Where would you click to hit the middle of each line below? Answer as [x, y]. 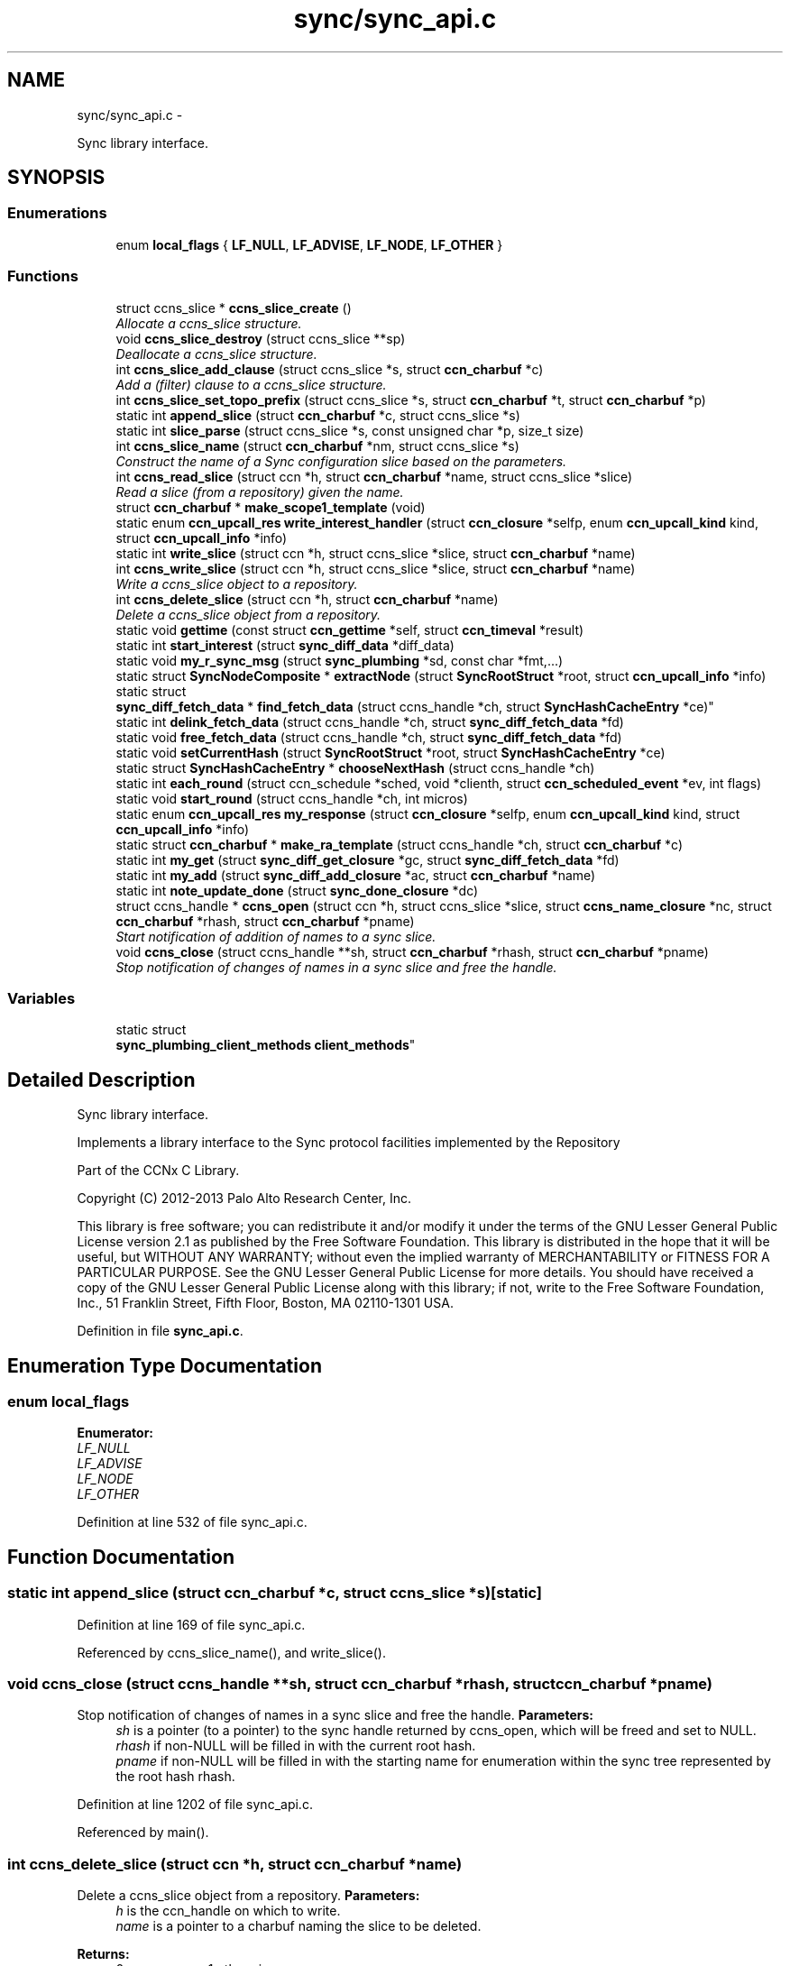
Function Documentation [121, 1557]
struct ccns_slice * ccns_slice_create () [234, 308]
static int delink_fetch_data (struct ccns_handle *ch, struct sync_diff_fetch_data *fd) [370, 721]
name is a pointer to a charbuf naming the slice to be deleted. [299, 1926]
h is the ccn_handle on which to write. [228, 1911]
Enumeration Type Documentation [165, 1365]
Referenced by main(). [143, 1833]
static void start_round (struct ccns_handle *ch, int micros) [292, 798]
